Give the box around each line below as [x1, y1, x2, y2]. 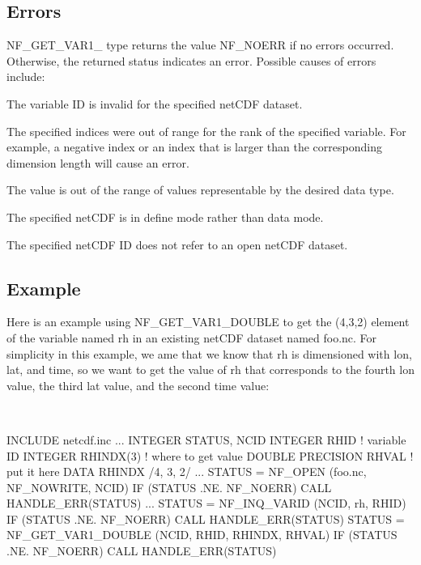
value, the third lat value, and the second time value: [6, 376, 270, 393]
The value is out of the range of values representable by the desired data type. [6, 181, 394, 198]
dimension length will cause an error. [6, 154, 189, 171]
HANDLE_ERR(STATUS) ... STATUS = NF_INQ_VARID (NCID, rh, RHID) [6, 495, 406, 512]
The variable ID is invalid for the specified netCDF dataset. [6, 95, 303, 112]
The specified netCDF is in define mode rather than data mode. [6, 208, 324, 225]
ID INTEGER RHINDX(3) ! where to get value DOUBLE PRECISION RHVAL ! [6, 447, 414, 464]
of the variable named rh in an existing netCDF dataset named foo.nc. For [6, 329, 377, 346]
